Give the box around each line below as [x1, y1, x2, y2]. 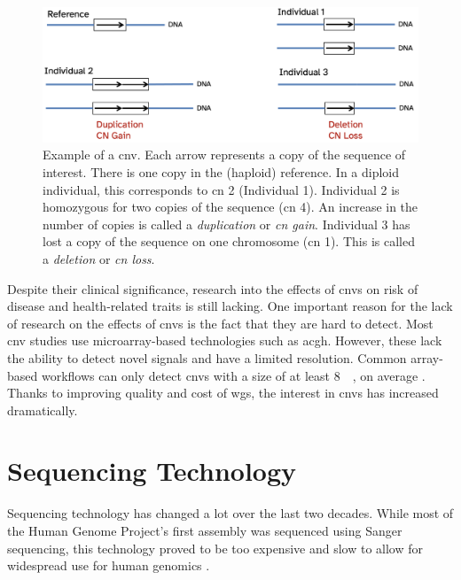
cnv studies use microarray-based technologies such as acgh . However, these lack [7, 331, 442, 350]
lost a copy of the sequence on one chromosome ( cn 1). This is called [43, 232, 415, 251]
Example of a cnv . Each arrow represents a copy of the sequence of [43, 145, 406, 164]
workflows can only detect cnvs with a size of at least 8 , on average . [41, 366, 426, 384]
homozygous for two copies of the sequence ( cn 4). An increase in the [43, 197, 418, 216]
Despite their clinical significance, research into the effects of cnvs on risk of [7, 279, 418, 298]
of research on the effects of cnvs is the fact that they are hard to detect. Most [7, 313, 434, 332]
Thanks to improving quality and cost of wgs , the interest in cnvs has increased [7, 383, 439, 402]
